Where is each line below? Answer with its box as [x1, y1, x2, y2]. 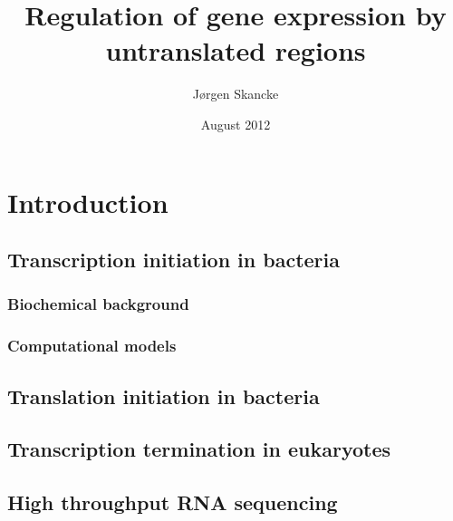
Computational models [7, 334, 177, 357]
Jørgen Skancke [192, 84, 279, 103]
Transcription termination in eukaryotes [7, 435, 391, 463]
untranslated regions [105, 32, 366, 69]
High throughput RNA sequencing [7, 488, 338, 516]
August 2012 [200, 114, 271, 133]
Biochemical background [7, 293, 189, 315]
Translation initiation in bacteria [7, 381, 320, 410]
